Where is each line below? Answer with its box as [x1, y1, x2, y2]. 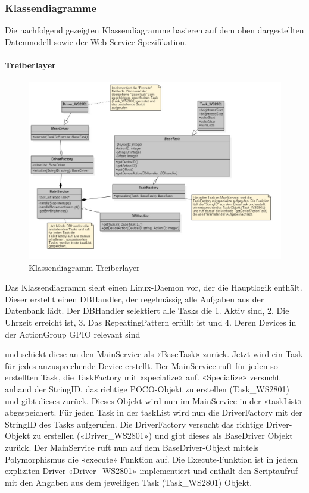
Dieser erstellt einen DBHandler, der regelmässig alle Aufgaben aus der [5, 292, 264, 305]
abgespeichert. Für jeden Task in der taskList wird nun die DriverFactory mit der [5, 406, 302, 419]
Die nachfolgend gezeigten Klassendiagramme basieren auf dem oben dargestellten [5, 24, 304, 36]
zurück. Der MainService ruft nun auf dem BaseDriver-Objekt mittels [5, 441, 259, 453]
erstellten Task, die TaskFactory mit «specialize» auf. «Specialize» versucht [5, 371, 280, 383]
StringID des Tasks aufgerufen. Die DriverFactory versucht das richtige [5, 417, 264, 430]
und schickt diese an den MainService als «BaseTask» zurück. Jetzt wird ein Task [5, 348, 303, 360]
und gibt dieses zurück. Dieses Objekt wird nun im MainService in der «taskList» [5, 394, 302, 407]
